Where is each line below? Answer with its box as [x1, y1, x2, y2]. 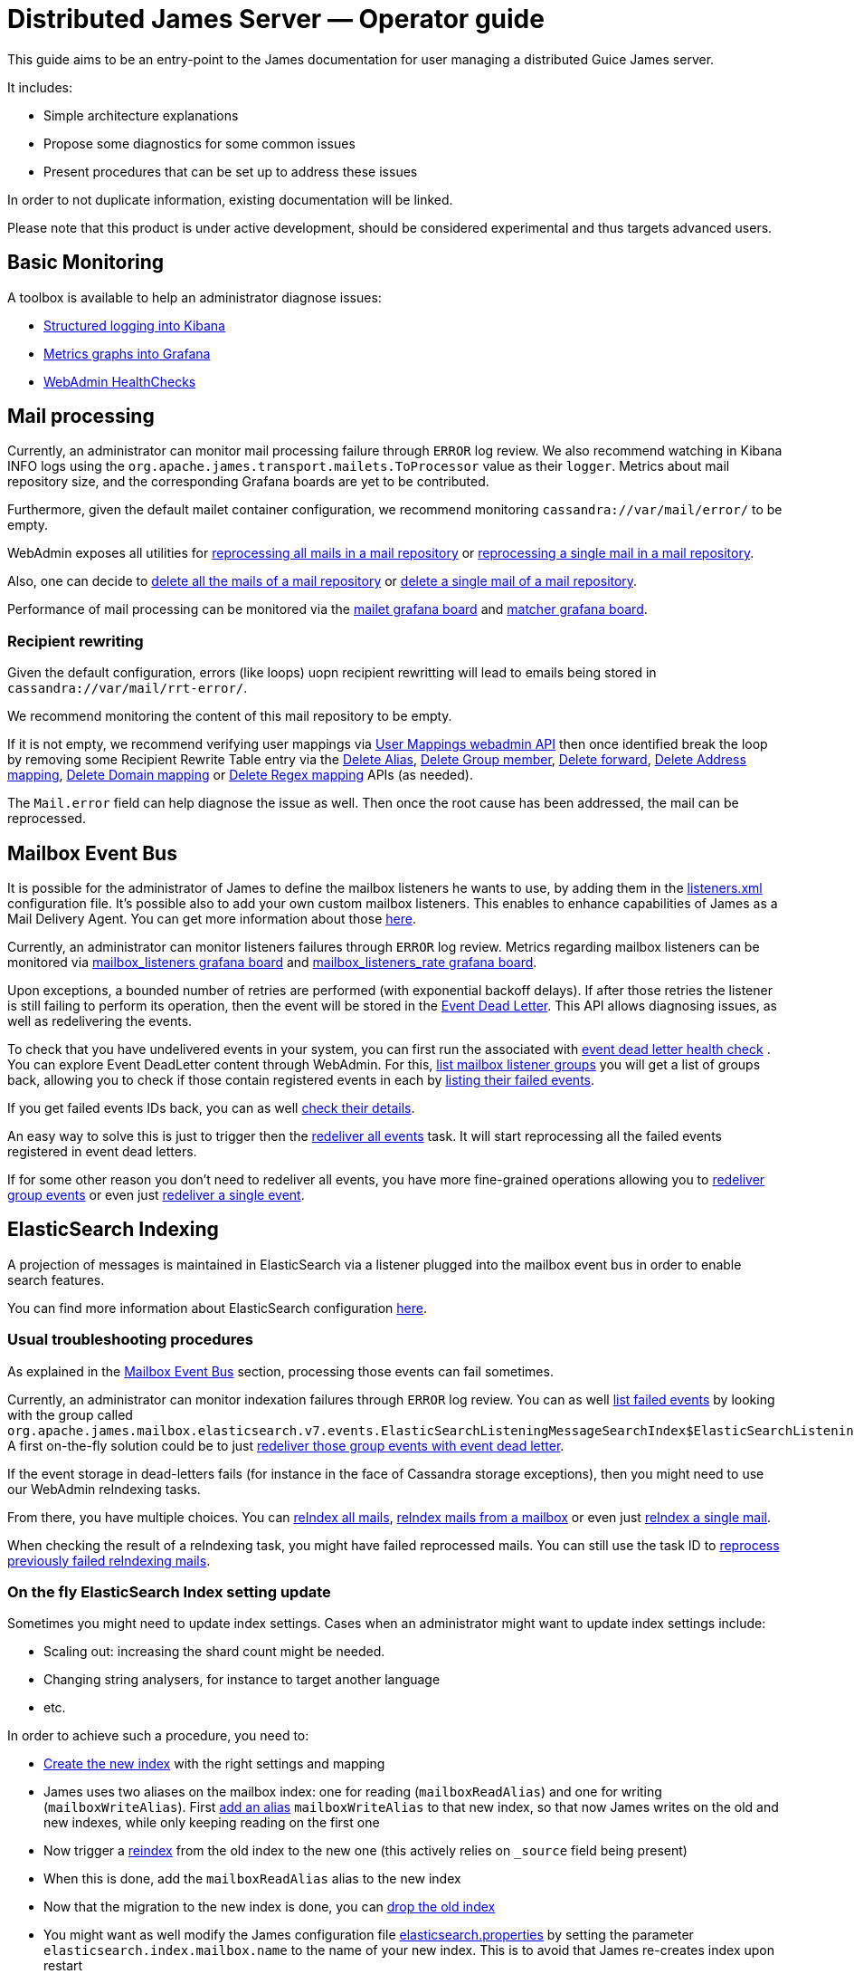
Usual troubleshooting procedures [7, 1330, 253, 1349]
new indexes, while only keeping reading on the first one [43, 1815, 380, 1831]
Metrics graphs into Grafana [43, 345, 211, 361]
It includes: [7, 79, 72, 95]
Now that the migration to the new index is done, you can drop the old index [43, 1899, 496, 1915]
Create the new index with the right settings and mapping [43, 1756, 385, 1772]
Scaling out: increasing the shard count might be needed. [43, 1643, 385, 1660]
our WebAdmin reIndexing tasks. [7, 1480, 201, 1497]
